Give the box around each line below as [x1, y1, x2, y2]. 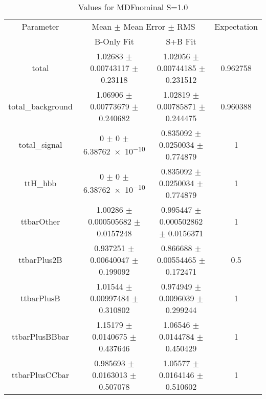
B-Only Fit [94, 35, 135, 47]
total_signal [18, 139, 62, 150]
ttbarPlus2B [18, 254, 62, 265]
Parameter [21, 20, 59, 32]
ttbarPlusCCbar [11, 369, 70, 381]
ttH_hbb [24, 177, 57, 189]
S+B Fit [166, 35, 196, 47]
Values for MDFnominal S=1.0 [78, 1, 188, 13]
